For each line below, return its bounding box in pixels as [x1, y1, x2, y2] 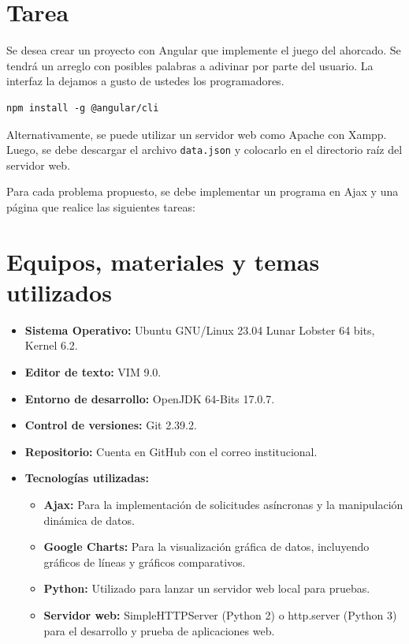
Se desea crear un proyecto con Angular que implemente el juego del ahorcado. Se [6, 42, 401, 58]
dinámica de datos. [43, 511, 135, 528]
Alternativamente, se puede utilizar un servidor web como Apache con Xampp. [6, 125, 387, 142]
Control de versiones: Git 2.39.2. [24, 417, 197, 433]
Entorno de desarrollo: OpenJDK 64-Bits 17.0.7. [24, 390, 275, 406]
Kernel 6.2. [24, 337, 78, 354]
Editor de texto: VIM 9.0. [24, 364, 162, 380]
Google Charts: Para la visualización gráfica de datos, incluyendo [43, 538, 370, 555]
